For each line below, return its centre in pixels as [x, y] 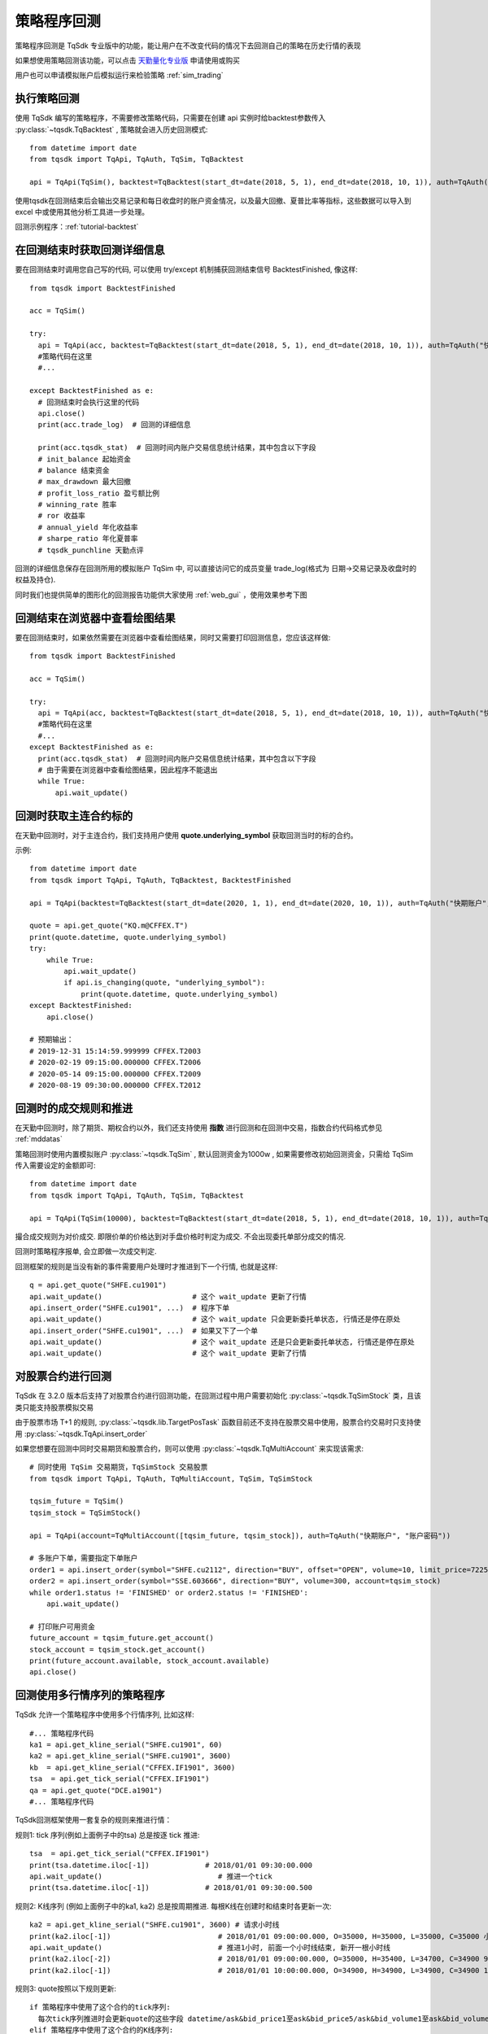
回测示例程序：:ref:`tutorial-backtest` [77, 227]
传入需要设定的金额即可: [56, 1165]
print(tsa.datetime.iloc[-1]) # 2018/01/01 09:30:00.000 [171, 1865]
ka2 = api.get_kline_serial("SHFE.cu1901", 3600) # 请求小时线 [155, 1925]
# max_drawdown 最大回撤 [85, 482]
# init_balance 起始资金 [85, 459]
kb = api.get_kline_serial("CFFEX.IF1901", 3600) [133, 1767]
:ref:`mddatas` [39, 1139]
